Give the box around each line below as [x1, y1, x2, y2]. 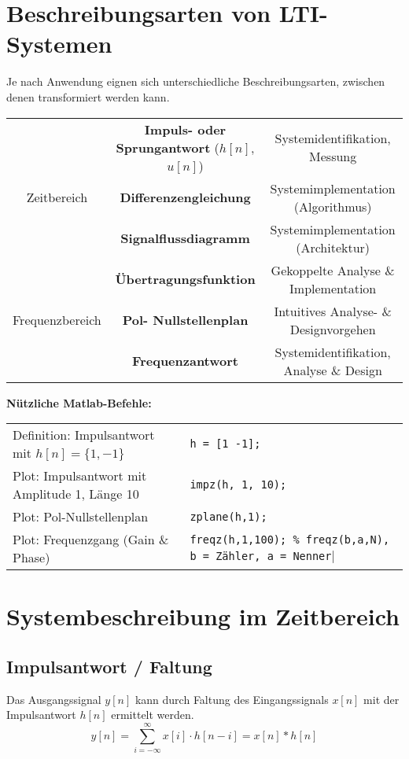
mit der [363, 691, 400, 707]
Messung [309, 147, 357, 165]
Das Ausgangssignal [6, 691, 101, 707]
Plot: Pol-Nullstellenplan [13, 507, 149, 526]
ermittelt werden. [111, 706, 194, 723]
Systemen [6, 28, 112, 60]
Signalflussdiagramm [120, 229, 250, 247]
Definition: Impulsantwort [13, 426, 155, 444]
